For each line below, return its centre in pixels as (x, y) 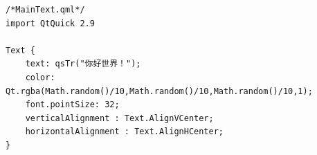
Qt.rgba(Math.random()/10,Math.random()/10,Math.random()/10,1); (159, 91)
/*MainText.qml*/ (45, 10)
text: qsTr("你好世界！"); (83, 64)
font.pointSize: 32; (72, 105)
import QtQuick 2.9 (50, 23)
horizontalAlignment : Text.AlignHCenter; (124, 132)
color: (40, 77)
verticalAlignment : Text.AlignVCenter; (119, 118)
